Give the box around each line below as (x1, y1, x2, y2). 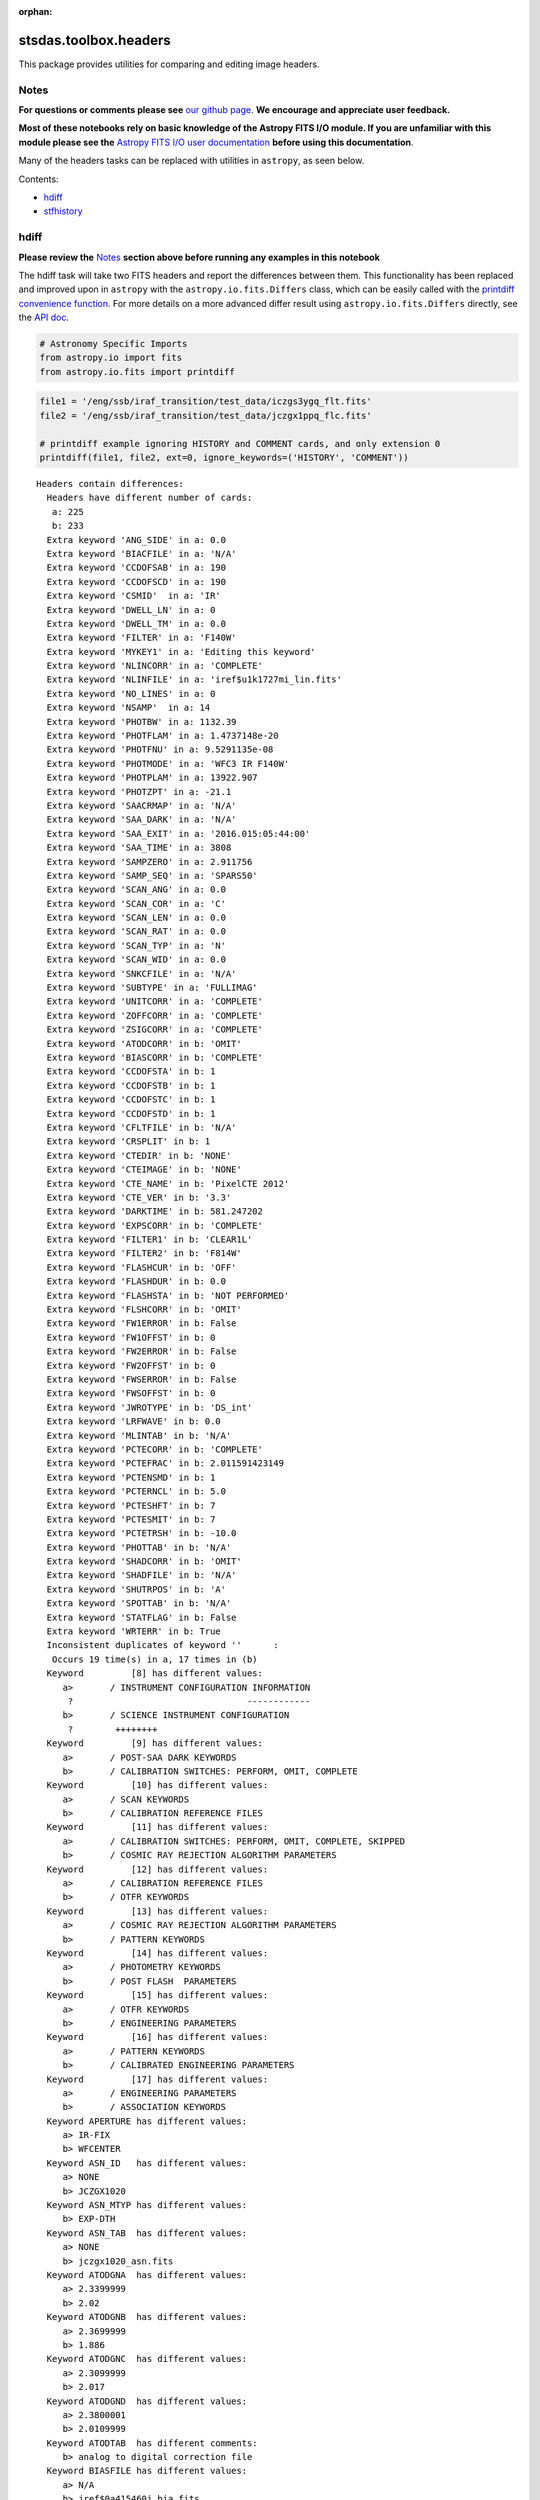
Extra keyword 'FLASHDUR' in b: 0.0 (46, 1276, 227, 1287)
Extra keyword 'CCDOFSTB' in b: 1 (46, 1080, 216, 1091)
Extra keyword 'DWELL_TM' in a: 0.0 (46, 618, 227, 629)
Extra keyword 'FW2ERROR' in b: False (46, 1346, 237, 1357)
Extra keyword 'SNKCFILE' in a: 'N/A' (46, 968, 237, 979)
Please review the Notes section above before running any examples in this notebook (18, 251, 380, 263)
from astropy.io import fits (39, 352, 183, 364)
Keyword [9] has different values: (46, 1738, 264, 1749)
